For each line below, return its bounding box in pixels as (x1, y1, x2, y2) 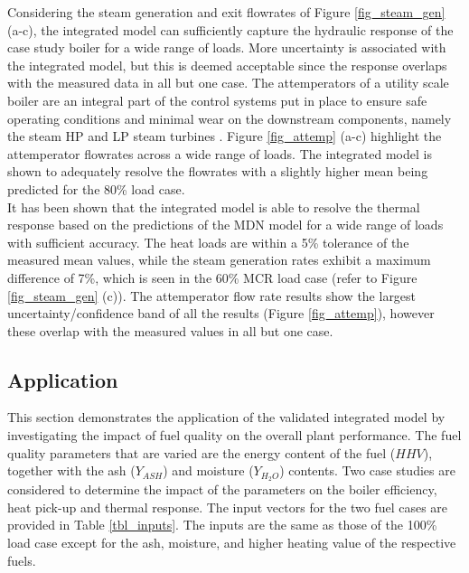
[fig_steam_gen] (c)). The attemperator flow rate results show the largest (7, 286, 417, 305)
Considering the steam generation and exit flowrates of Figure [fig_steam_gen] (7, 3, 446, 21)
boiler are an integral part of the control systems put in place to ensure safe (7, 90, 427, 109)
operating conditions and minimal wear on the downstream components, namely (7, 108, 452, 127)
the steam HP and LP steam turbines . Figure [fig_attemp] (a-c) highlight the (7, 127, 442, 146)
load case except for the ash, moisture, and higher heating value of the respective (7, 532, 456, 551)
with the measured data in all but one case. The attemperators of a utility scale (7, 73, 449, 92)
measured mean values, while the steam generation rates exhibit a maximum (7, 250, 431, 269)
